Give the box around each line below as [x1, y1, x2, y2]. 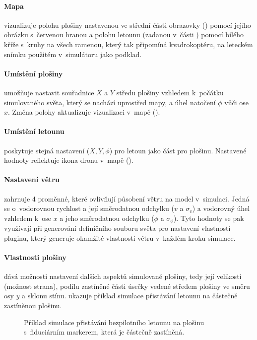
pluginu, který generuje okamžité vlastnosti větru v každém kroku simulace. [4, 232, 236, 243]
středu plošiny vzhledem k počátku [116, 87, 224, 97]
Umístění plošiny [4, 68, 63, 78]
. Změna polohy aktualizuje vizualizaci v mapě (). [8, 107, 160, 117]
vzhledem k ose [4, 212, 51, 223]
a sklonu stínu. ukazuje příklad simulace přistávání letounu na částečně [22, 290, 238, 301]
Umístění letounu [4, 126, 64, 136]
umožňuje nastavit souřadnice [4, 87, 94, 97]
